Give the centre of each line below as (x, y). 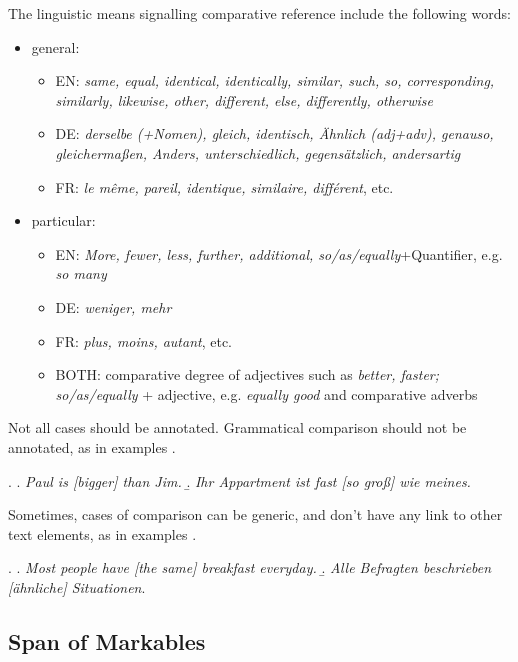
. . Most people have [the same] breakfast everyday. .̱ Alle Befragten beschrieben (250, 567)
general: (55, 46)
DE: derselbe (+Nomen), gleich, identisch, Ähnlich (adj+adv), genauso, (274, 133)
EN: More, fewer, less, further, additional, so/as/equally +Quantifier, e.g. (279, 253)
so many (81, 273)
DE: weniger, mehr (113, 306)
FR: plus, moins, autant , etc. (144, 340)
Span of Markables (107, 640)
